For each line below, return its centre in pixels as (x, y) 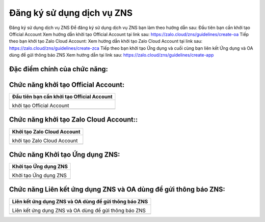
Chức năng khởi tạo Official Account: (67, 84)
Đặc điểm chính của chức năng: (58, 69)
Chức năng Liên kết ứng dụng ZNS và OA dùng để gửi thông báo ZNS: (117, 190)
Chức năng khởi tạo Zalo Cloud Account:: (73, 120)
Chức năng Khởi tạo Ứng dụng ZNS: (65, 154)
